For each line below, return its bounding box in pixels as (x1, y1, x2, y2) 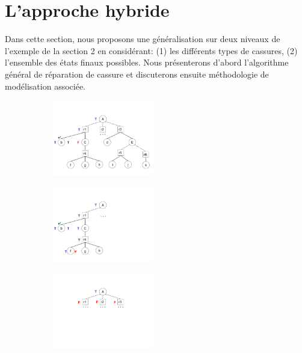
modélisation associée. (5, 79, 85, 92)
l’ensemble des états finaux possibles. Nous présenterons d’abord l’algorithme (5, 56, 289, 69)
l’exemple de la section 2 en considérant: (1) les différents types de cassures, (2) (5, 44, 298, 57)
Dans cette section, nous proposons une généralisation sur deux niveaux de (5, 32, 280, 45)
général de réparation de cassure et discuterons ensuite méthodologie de (5, 67, 269, 80)
